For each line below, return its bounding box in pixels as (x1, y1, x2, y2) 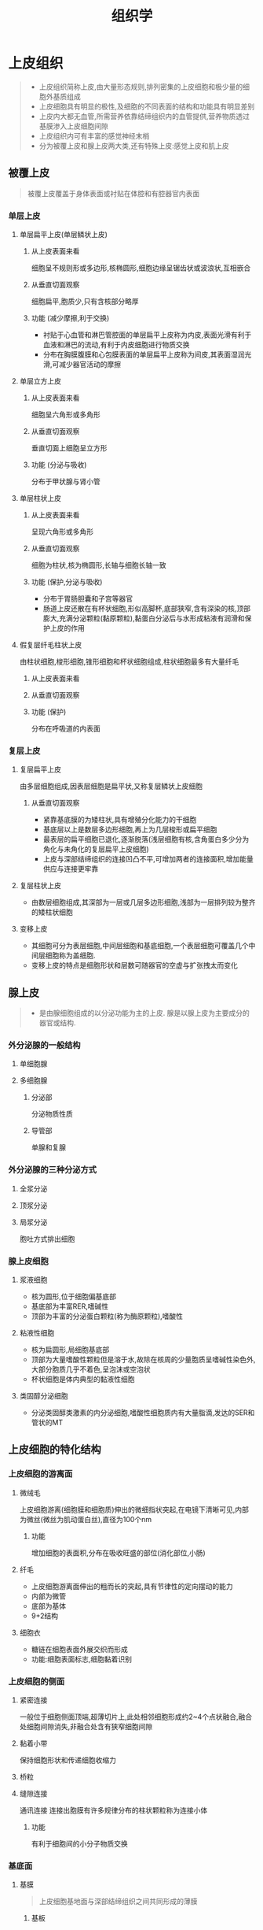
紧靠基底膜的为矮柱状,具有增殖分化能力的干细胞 (42, 815, 197, 824)
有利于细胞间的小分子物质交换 (31, 1839, 128, 1849)
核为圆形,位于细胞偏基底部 (31, 1292, 116, 1302)
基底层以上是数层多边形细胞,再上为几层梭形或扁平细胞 (42, 824, 217, 835)
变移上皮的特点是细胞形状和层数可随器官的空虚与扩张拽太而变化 (31, 961, 238, 970)
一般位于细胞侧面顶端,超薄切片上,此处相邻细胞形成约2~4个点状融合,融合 (19, 1712, 253, 1721)
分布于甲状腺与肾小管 (31, 477, 100, 487)
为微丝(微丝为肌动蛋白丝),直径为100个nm (19, 1514, 152, 1524)
